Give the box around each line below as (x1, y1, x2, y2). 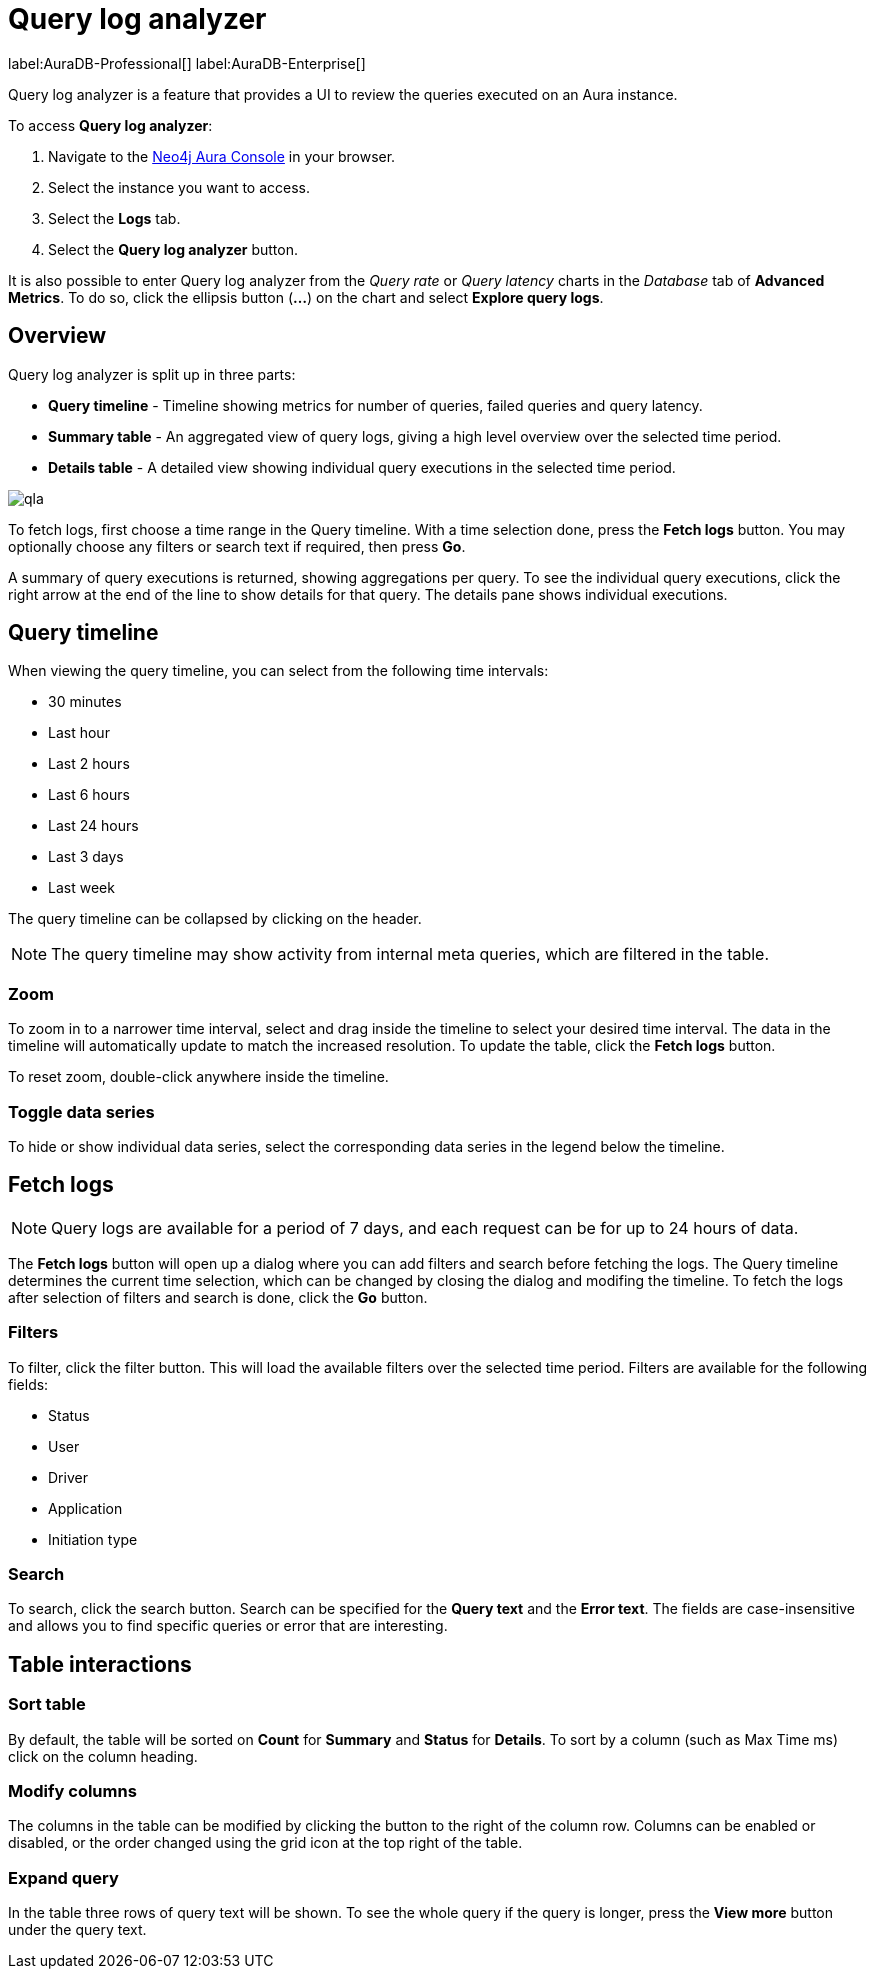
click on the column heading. (8, 1747, 198, 1765)
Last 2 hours (48, 755, 130, 773)
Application (48, 1499, 123, 1517)
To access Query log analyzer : (8, 116, 213, 134)
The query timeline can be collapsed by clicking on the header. (8, 910, 422, 928)
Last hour (48, 724, 110, 742)
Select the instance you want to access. (48, 178, 311, 196)
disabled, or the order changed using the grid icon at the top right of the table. (8, 1834, 523, 1852)
